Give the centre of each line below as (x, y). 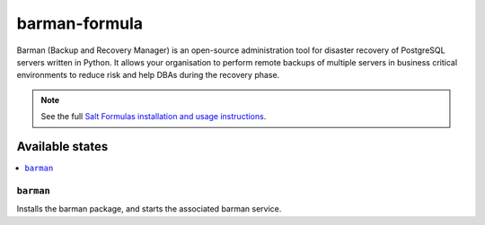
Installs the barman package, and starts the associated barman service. (149, 209)
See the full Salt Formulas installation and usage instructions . (154, 117)
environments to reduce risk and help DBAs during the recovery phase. (148, 75)
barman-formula (80, 23)
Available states (62, 147)
